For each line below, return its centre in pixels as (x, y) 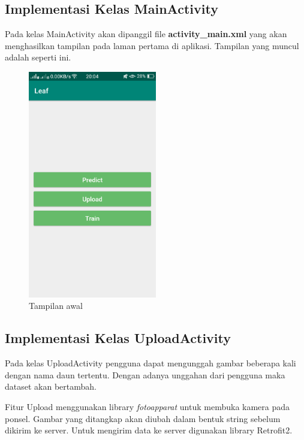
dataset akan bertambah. (51, 386)
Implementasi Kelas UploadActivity (118, 338)
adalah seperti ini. (38, 57)
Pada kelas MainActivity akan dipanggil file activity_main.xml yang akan (146, 34)
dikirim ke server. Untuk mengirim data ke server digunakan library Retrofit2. (149, 430)
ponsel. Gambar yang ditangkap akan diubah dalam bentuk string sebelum (143, 418)
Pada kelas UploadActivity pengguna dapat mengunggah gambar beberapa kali (151, 363)
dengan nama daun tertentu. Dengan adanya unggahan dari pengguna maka (145, 374)
